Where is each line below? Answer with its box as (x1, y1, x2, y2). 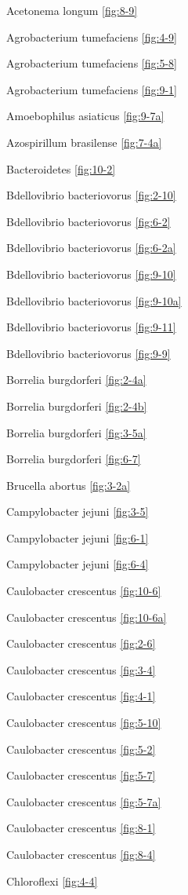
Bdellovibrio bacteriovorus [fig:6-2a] (6, 239, 176, 256)
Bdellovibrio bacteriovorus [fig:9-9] (6, 345, 171, 361)
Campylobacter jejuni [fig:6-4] (6, 556, 149, 572)
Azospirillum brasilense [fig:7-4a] (6, 133, 162, 150)
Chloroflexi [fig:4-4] (6, 872, 98, 889)
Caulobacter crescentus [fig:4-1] (6, 688, 156, 704)
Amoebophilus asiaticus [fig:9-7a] (6, 108, 164, 124)
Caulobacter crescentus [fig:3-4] (6, 661, 156, 678)
